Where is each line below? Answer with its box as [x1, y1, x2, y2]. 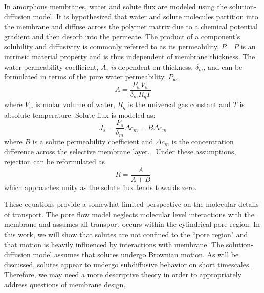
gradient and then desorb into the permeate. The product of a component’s [4, 31, 240, 41]
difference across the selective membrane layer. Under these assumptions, [4, 146, 236, 157]
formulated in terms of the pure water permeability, [4, 71, 166, 82]
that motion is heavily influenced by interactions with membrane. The [4, 239, 224, 249]
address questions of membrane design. [4, 279, 126, 290]
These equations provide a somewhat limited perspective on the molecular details [4, 199, 259, 210]
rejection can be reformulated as [4, 156, 105, 167]
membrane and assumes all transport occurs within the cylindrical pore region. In [4, 219, 260, 229]
